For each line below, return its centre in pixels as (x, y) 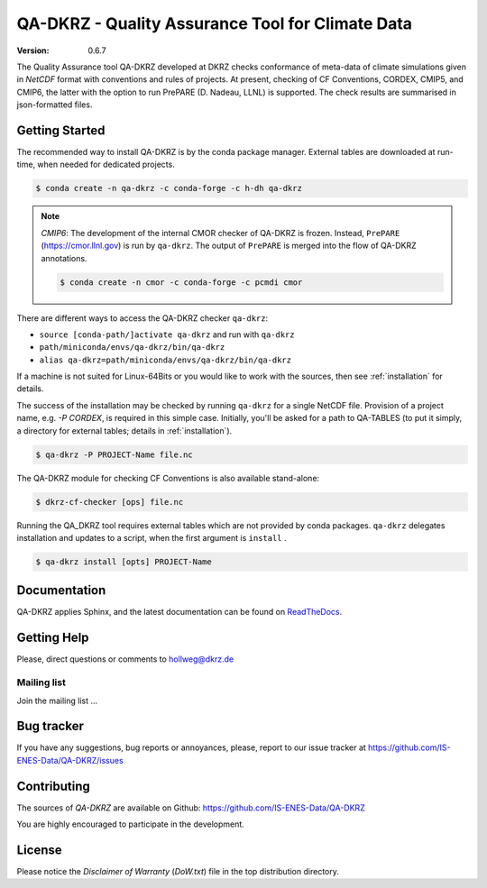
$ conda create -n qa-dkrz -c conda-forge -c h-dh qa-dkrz (169, 188)
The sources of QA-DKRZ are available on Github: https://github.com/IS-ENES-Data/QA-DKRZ (191, 808)
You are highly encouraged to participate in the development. (131, 824)
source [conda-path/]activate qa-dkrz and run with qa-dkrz (167, 334)
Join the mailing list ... (57, 700)
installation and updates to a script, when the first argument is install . (152, 537)
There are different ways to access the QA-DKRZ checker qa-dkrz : (142, 318)
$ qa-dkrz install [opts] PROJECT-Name (124, 562)
